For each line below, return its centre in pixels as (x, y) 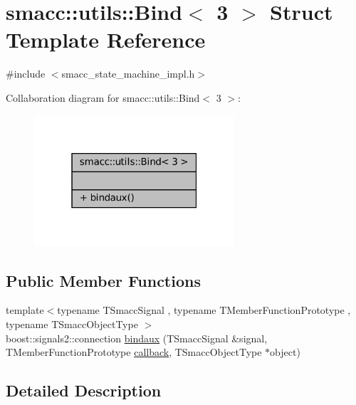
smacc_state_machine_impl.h (128, 74)
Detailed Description (84, 390)
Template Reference (106, 40)
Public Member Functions (103, 280)
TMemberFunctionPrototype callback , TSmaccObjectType (134, 352)
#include (26, 74)
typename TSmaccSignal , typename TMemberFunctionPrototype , (204, 310)
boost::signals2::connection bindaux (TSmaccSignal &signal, (137, 338)
